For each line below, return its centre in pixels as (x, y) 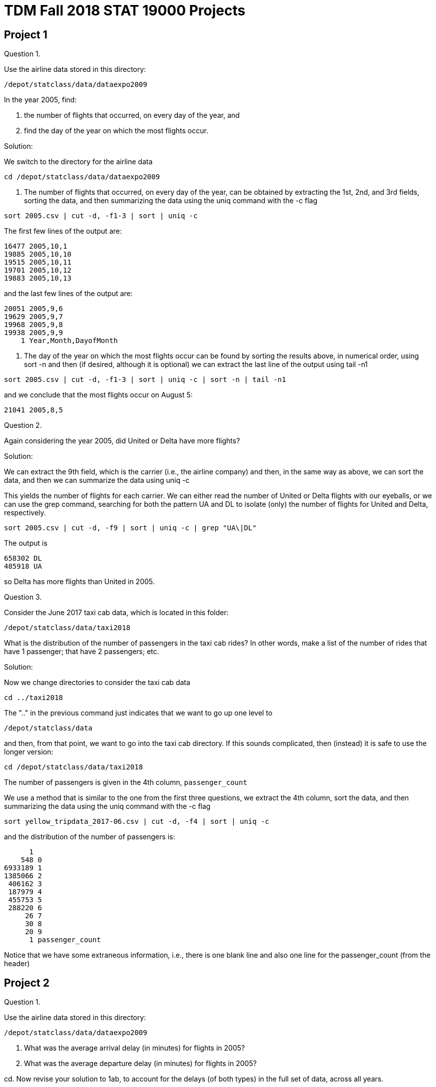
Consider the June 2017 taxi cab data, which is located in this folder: (116, 613)
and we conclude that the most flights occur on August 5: (98, 395)
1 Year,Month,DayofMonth (69, 341)
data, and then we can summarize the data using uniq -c (97, 480)
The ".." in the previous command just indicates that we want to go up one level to (138, 713)
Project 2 (27, 983)
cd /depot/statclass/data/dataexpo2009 (82, 177)
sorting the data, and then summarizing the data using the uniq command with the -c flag (171, 201)
